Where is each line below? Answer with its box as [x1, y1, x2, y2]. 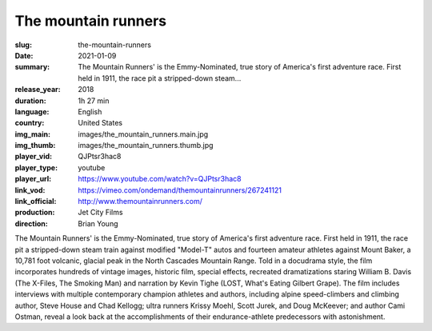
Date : [14, 50, 34, 60]
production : [14, 208, 55, 217]
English [78, 106, 102, 116]
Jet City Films [78, 208, 123, 217]
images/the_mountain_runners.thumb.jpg [78, 141, 214, 150]
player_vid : [14, 152, 52, 162]
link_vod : [14, 185, 46, 195]
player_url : [14, 174, 52, 184]
